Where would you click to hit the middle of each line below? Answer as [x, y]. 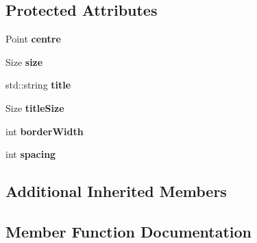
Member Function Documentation [129, 231]
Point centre [33, 39]
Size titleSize [35, 107]
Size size [24, 61]
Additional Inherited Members [116, 191]
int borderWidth [45, 131]
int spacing [31, 154]
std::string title [38, 85]
